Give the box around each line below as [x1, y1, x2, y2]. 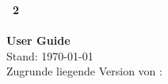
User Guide [6, 32, 71, 49]
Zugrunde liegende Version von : [6, 63, 162, 79]
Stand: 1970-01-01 [6, 47, 94, 64]
